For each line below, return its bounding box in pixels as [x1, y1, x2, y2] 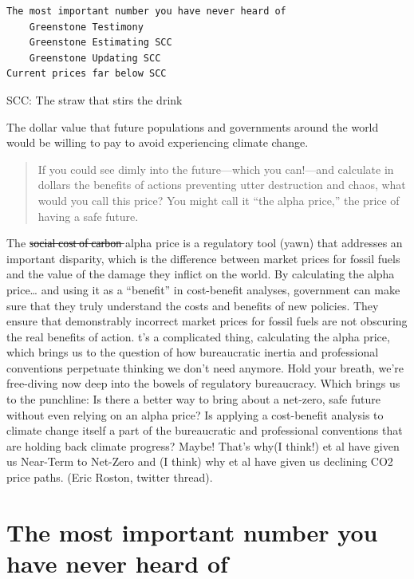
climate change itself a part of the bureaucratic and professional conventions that [6, 422, 403, 439]
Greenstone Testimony [29, 21, 144, 33]
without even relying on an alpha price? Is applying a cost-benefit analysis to [6, 406, 384, 423]
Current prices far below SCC [6, 68, 167, 80]
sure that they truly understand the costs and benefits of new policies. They [6, 297, 379, 313]
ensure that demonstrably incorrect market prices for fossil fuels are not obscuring [6, 313, 408, 329]
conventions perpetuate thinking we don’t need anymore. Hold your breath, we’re [6, 359, 404, 376]
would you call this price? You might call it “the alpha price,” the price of [37, 191, 400, 208]
